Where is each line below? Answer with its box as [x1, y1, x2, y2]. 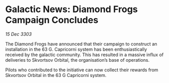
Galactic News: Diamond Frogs [5, 4, 138, 15]
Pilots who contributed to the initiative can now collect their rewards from [5, 67, 158, 73]
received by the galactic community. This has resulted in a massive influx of [5, 52, 164, 58]
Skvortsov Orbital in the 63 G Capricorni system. [5, 72, 107, 78]
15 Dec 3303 [5, 31, 32, 37]
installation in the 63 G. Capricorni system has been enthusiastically [5, 46, 147, 52]
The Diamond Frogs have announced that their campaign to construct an [5, 40, 157, 47]
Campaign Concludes [5, 14, 98, 26]
